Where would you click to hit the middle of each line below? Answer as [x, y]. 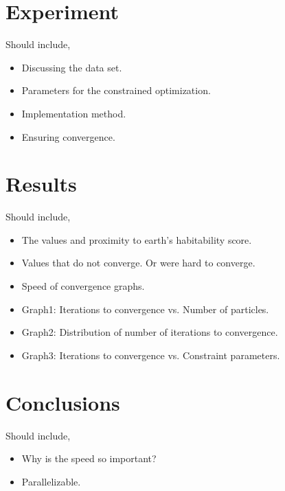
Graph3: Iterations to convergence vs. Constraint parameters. [151, 355]
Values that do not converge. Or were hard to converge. [138, 263]
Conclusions [63, 402]
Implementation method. [74, 113]
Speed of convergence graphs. [83, 286]
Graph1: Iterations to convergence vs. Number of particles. [145, 309]
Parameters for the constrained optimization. [116, 90]
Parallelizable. [51, 481]
